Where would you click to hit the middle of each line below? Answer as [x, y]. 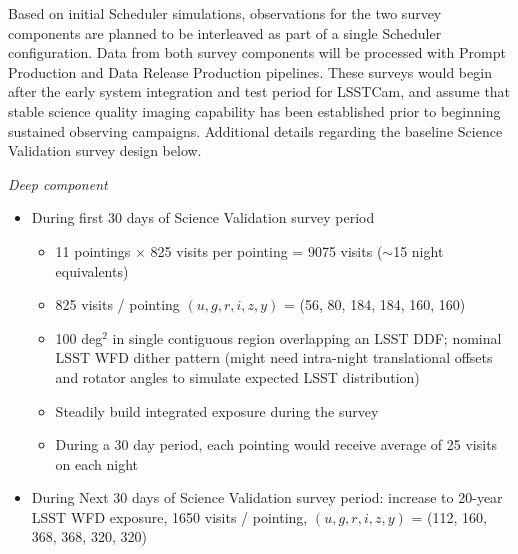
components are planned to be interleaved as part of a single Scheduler [225, 32]
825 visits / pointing [117, 304]
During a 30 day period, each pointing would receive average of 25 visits [276, 444]
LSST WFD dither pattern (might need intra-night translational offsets [274, 357]
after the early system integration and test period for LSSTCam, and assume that [259, 91]
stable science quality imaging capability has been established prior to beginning [254, 110]
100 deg [79, 337]
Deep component [58, 183]
